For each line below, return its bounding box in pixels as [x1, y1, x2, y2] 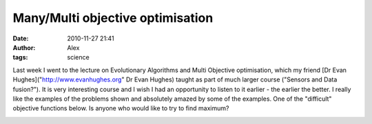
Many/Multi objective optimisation [12, 10, 214, 25]
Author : [12, 43, 36, 51]
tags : [12, 53, 28, 62]
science [67, 53, 90, 62]
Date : [12, 34, 29, 42]
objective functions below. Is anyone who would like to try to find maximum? [12, 104, 229, 112]
